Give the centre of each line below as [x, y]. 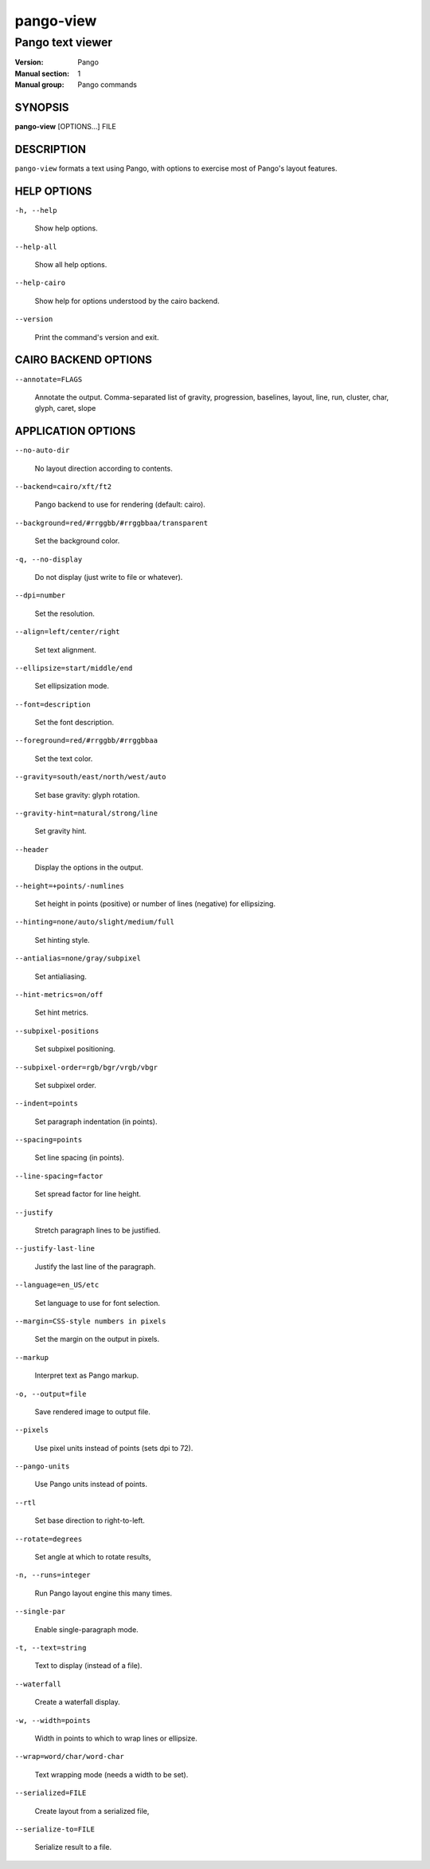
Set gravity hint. [61, 831]
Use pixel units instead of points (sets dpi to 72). [114, 1448]
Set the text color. [64, 759]
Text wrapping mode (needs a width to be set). [111, 1774]
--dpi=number [40, 595]
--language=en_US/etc [57, 1285]
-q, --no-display [49, 559]
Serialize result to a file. [73, 1847]
